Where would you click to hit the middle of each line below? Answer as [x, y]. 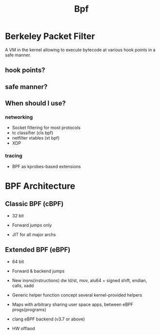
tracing [14, 156]
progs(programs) [29, 309]
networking [19, 117]
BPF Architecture [40, 186]
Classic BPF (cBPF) [34, 204]
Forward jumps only [32, 225]
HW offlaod [24, 328]
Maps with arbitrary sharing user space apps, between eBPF [72, 304]
